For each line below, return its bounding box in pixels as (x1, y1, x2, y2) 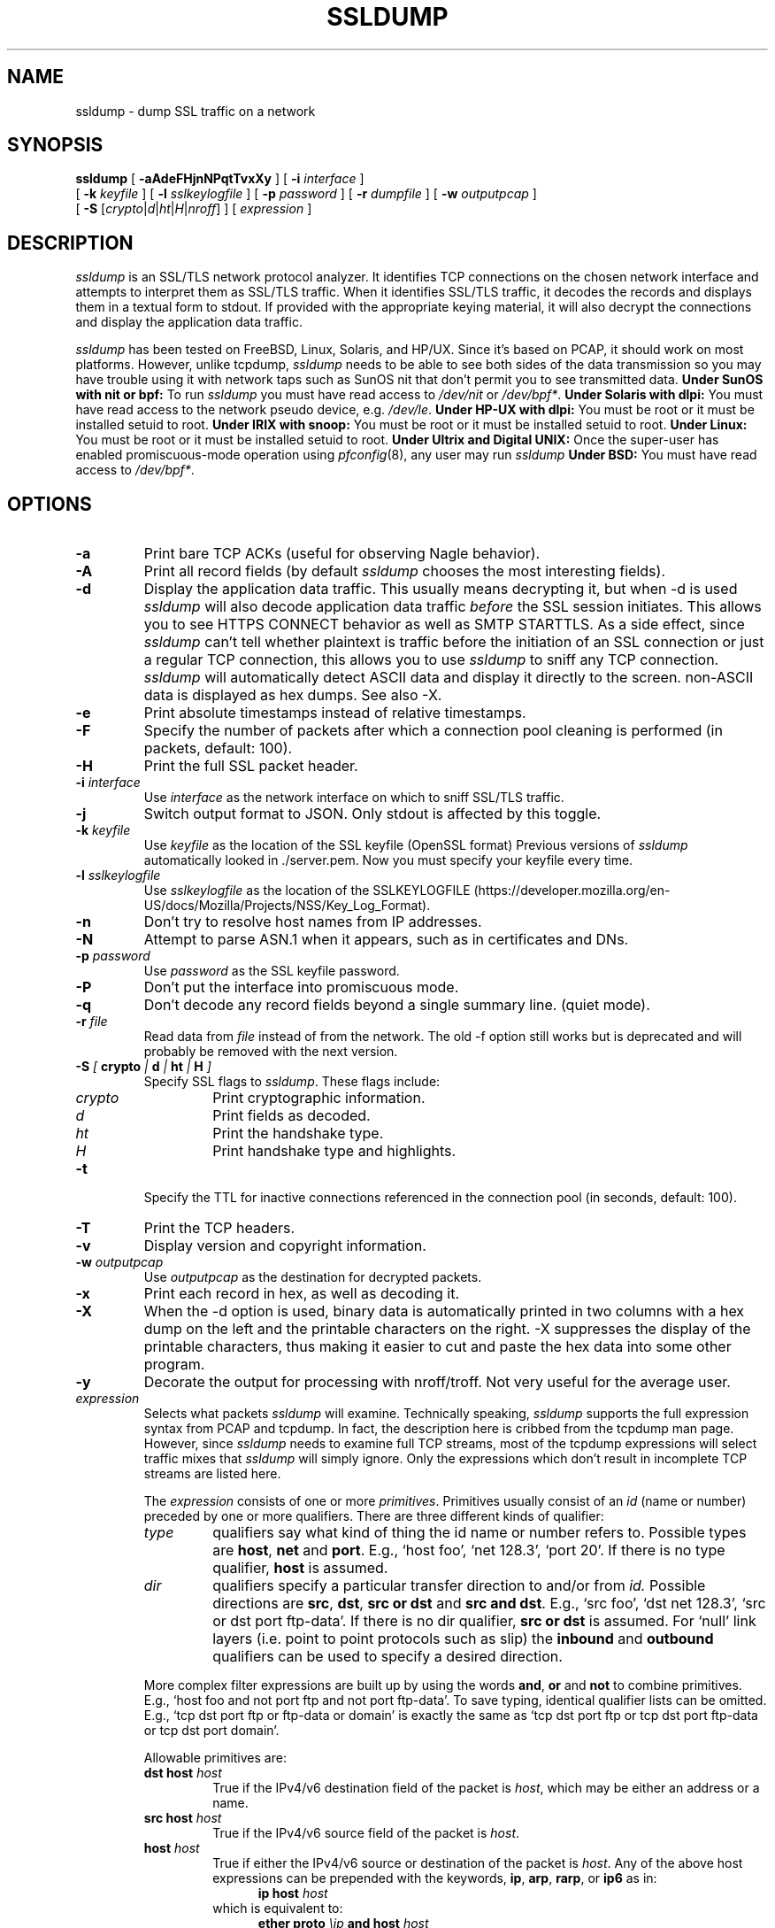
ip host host (257, 1886, 328, 1901)
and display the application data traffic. (75, 314, 303, 330)
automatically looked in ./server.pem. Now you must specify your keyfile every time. (143, 852, 633, 868)
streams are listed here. (143, 1466, 281, 1482)
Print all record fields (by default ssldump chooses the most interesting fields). (143, 562, 665, 581)
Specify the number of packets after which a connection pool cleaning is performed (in (143, 721, 723, 740)
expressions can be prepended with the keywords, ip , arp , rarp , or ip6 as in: (212, 1870, 657, 1886)
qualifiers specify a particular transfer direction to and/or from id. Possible (212, 1577, 706, 1595)
